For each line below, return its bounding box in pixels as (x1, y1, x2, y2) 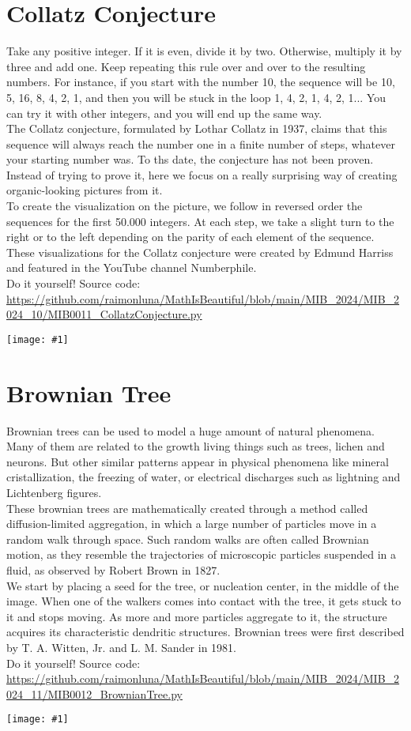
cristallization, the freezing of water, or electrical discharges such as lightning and (6, 469, 401, 485)
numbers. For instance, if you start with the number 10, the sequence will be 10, (6, 73, 395, 90)
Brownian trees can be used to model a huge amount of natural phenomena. (6, 422, 375, 439)
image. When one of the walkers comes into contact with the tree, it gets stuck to (6, 593, 402, 609)
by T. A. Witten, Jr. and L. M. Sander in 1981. (6, 639, 237, 655)
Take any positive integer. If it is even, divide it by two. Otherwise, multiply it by (6, 43, 402, 59)
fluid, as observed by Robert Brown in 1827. (6, 561, 221, 578)
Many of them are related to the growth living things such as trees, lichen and (6, 438, 385, 454)
